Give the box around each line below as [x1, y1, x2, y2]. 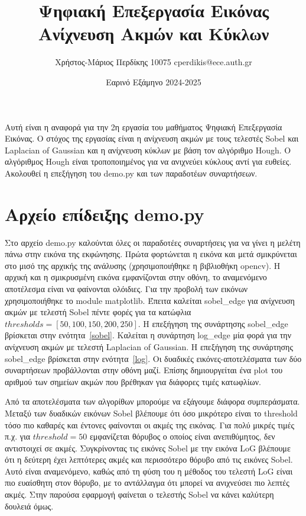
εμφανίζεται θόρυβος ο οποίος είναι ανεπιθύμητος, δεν [89, 430, 275, 443]
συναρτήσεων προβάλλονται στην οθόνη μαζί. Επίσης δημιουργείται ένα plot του [5, 364, 283, 376]
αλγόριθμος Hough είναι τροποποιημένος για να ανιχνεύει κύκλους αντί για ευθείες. [5, 155, 292, 168]
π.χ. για [5, 430, 31, 443]
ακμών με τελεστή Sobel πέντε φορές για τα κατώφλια [5, 306, 191, 318]
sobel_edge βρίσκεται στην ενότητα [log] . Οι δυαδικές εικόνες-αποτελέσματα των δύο [5, 352, 302, 364]
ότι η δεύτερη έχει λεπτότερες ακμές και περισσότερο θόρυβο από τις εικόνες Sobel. [5, 453, 293, 466]
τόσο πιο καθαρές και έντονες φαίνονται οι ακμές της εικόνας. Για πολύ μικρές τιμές [5, 418, 295, 431]
